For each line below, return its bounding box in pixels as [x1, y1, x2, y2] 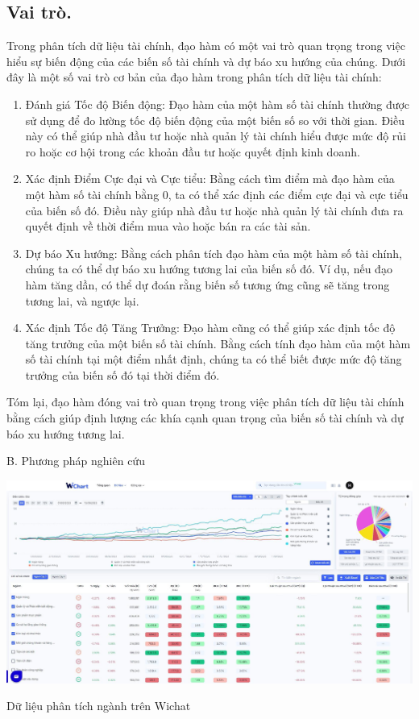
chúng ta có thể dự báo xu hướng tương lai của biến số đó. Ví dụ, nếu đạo [25, 260, 392, 277]
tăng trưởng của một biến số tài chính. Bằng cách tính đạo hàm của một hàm [25, 335, 411, 351]
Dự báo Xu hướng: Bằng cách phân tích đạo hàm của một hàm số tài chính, [25, 244, 402, 261]
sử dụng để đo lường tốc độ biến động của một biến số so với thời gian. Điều [25, 111, 405, 128]
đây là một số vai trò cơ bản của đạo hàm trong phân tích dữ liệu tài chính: [6, 69, 382, 85]
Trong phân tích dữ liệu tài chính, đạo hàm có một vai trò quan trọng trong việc [6, 37, 405, 54]
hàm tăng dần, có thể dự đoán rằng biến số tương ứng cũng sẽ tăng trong [25, 276, 390, 293]
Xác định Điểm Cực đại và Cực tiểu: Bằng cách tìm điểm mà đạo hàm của [25, 170, 395, 187]
